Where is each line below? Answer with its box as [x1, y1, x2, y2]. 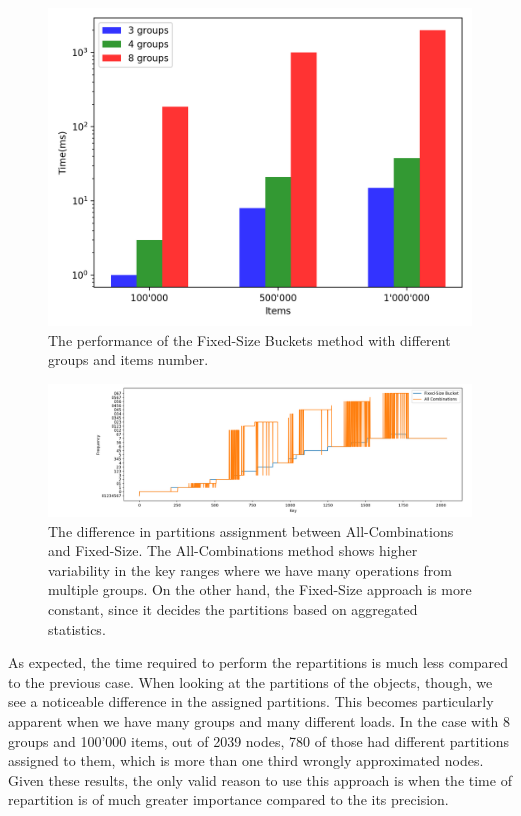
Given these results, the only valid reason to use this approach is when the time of [8, 769, 512, 790]
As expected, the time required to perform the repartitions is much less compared [8, 652, 508, 673]
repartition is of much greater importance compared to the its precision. [8, 789, 449, 810]
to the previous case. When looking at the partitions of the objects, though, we [8, 671, 493, 692]
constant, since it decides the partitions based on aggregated [48, 599, 418, 620]
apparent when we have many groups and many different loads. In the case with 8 [8, 711, 510, 732]
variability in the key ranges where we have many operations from [48, 559, 452, 580]
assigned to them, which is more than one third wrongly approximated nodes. [8, 750, 484, 771]
